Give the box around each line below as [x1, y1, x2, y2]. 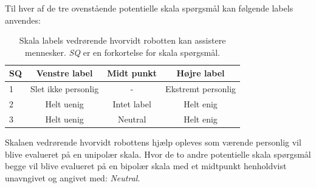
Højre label [176, 67, 225, 79]
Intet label [112, 98, 151, 110]
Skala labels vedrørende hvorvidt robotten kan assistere [19, 34, 226, 47]
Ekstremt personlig [165, 82, 236, 95]
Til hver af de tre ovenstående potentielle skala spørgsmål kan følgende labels [5, 2, 294, 14]
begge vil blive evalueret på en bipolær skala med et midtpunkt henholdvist [5, 159, 287, 172]
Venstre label [36, 67, 93, 79]
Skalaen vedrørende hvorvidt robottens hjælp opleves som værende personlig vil [5, 136, 301, 148]
